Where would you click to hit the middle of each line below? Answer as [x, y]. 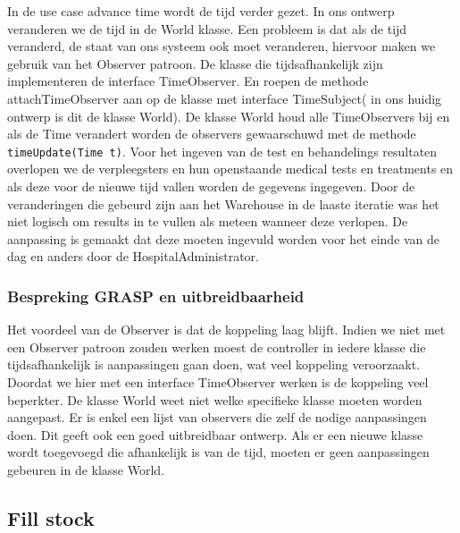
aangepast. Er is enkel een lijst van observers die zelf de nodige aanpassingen [217, 417]
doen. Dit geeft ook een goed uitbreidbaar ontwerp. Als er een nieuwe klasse [215, 434]
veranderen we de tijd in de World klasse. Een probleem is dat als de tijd [207, 28]
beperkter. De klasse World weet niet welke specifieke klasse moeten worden [215, 399]
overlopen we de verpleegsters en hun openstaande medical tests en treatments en [230, 169]
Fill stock [51, 517]
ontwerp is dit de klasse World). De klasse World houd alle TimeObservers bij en [229, 116]
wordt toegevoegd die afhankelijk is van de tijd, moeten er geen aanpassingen [218, 452]
